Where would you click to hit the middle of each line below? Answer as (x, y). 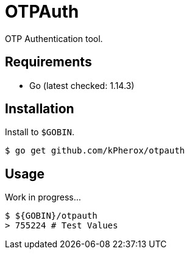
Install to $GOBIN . (40, 132)
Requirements (48, 62)
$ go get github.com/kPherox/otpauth (95, 151)
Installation (40, 109)
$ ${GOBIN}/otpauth (51, 216)
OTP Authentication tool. (54, 38)
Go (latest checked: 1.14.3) (82, 85)
